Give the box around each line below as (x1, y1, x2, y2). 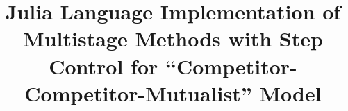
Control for (49, 51, 158, 80)
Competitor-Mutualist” (24, 78, 252, 107)
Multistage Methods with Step (23, 24, 323, 53)
